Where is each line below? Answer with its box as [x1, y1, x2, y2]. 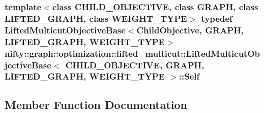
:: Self [179, 70, 200, 83]
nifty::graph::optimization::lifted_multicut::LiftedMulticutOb [5, 47, 260, 59]
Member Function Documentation [5, 96, 188, 112]
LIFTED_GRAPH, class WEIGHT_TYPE [5, 12, 187, 24]
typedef [201, 12, 232, 24]
